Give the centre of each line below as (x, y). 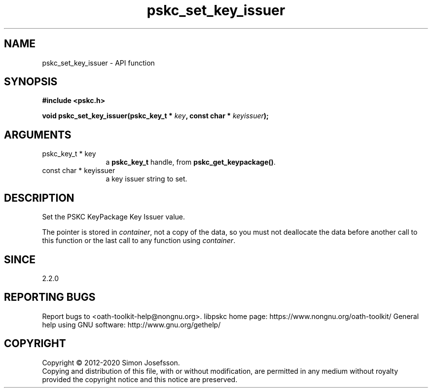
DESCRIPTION (39, 198)
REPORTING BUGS (50, 297)
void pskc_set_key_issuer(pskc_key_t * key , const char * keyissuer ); (155, 116)
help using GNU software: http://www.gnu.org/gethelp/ (131, 324)
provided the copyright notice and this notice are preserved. (140, 379)
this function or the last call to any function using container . (139, 241)
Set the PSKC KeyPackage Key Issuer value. (114, 217)
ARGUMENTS (38, 135)
